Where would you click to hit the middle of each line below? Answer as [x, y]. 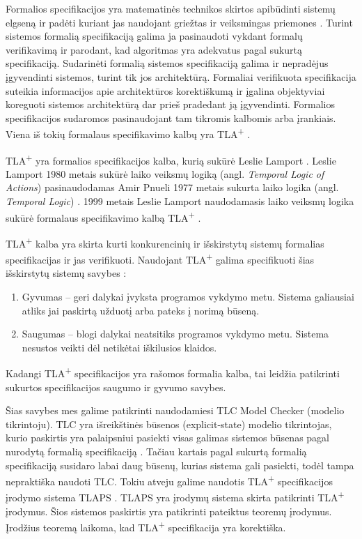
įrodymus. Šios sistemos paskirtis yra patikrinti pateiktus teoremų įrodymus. [169, 511]
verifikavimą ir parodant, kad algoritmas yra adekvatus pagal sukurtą [154, 49]
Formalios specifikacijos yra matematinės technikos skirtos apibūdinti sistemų [171, 8]
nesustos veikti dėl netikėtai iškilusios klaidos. [119, 347]
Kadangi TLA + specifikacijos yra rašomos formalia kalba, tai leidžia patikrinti [173, 372]
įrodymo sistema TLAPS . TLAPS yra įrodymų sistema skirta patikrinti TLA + [175, 496]
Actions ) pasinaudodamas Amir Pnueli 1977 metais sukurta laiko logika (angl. [172, 187]
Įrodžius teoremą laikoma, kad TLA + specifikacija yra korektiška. [146, 526]
